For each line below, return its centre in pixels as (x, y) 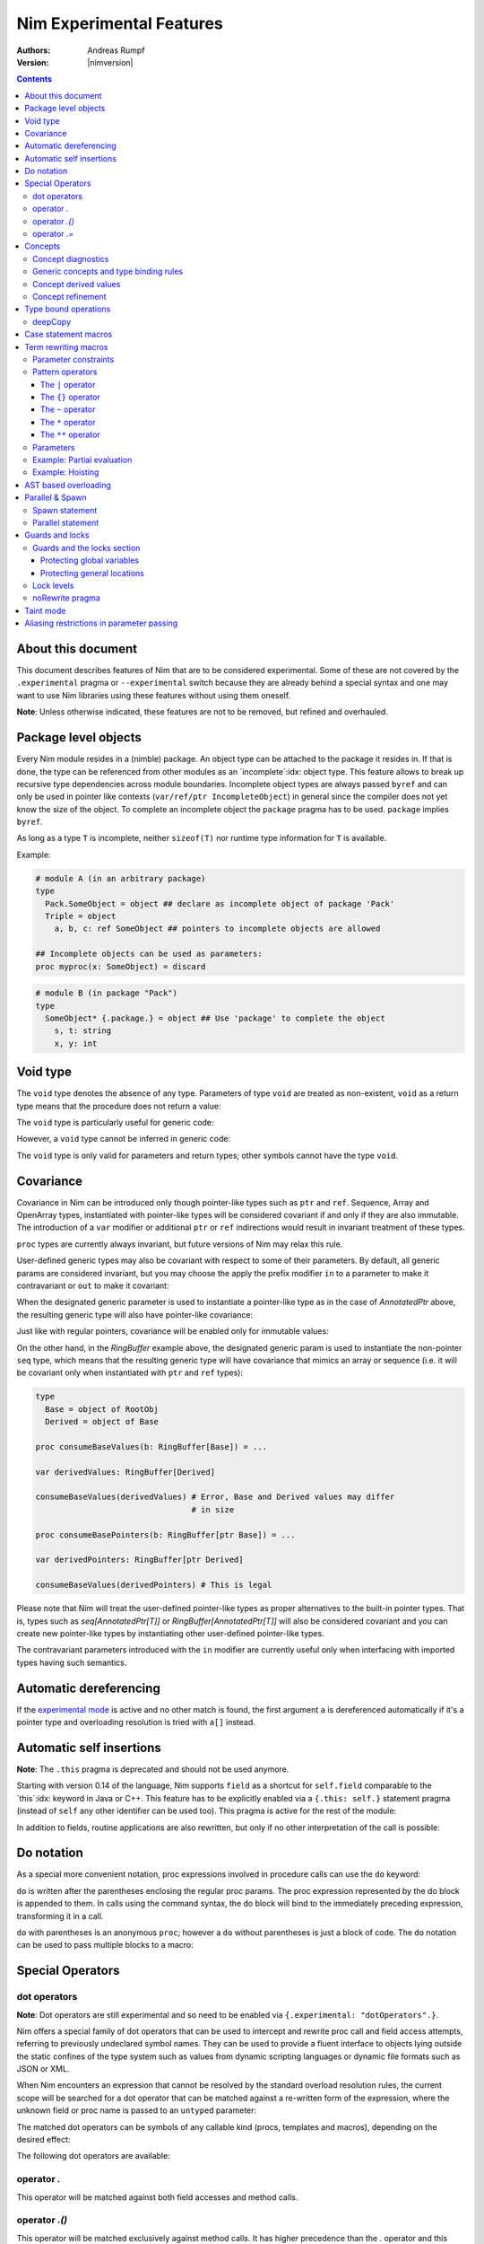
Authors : (34, 50)
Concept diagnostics (71, 259)
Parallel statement (65, 522)
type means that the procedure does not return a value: (119, 1106)
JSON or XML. (43, 2069)
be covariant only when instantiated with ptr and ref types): (130, 1372)
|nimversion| (110, 62)
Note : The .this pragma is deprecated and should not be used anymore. (153, 1769)
